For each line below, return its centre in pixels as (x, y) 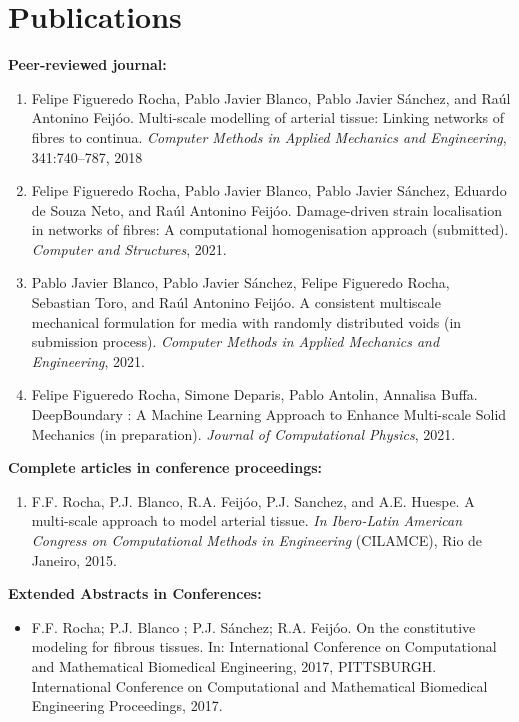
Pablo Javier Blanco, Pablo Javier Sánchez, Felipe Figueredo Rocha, (240, 282)
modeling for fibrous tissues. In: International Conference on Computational (264, 646)
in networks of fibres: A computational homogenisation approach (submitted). (270, 229)
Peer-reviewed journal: (87, 64)
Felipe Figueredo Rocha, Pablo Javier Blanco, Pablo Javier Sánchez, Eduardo (269, 190)
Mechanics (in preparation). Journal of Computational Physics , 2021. (243, 433)
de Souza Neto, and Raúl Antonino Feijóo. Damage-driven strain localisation (267, 209)
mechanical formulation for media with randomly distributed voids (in (246, 321)
